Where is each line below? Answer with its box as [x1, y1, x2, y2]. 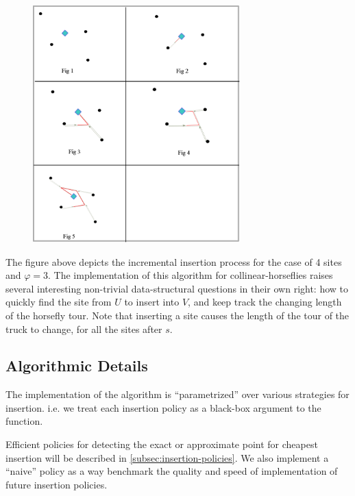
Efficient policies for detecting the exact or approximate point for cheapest [5, 437, 318, 451]
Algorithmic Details [5, 355, 148, 376]
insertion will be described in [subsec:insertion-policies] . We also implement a [5, 450, 329, 464]
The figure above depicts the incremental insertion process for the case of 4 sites [5, 254, 342, 269]
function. [5, 414, 43, 428]
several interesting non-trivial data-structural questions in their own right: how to [5, 281, 349, 295]
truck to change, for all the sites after [5, 321, 162, 336]
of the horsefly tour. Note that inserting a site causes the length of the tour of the [5, 308, 350, 322]
